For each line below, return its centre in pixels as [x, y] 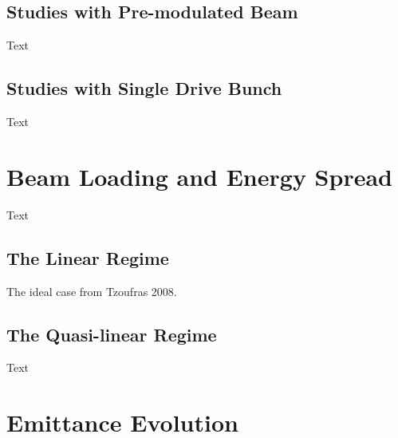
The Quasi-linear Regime [112, 334]
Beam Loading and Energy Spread [199, 176]
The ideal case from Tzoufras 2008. [92, 291]
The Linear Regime [88, 257]
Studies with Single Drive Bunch [144, 88]
